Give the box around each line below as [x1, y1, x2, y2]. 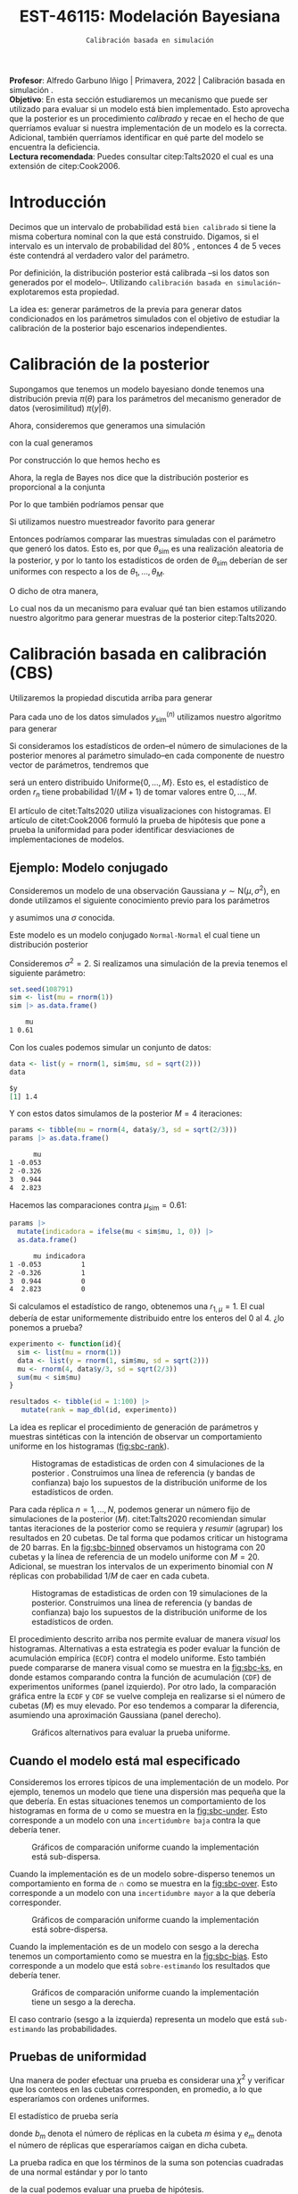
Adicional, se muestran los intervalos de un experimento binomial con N [9, 1561, 274, 1572]
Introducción [9, 192, 107, 212]
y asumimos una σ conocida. [9, 912, 115, 923]
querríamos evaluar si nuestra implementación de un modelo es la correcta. [9, 123, 287, 133]
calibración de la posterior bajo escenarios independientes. [9, 322, 228, 333]
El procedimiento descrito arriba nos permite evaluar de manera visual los [9, 1634, 281, 1645]
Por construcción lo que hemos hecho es [9, 455, 161, 465]
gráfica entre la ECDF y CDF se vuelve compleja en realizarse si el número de [9, 1691, 286, 1702]
